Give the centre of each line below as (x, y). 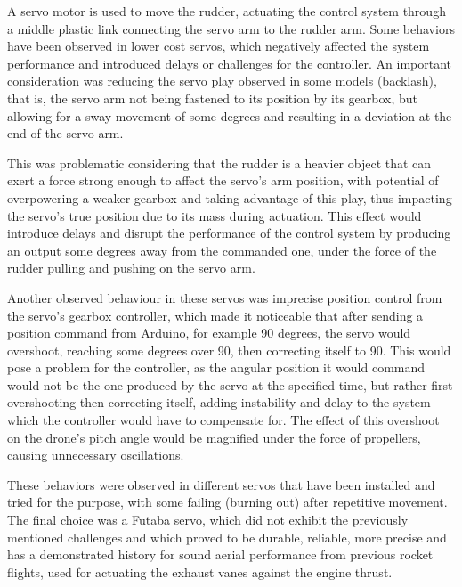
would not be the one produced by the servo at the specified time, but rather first (230, 384)
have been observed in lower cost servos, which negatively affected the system (219, 46)
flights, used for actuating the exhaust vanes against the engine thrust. (200, 571)
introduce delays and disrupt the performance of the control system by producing (229, 233)
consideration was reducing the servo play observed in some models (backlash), (222, 81)
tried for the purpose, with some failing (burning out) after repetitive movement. (227, 502)
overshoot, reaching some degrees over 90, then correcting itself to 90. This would (229, 350)
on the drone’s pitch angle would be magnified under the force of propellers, (214, 437)
